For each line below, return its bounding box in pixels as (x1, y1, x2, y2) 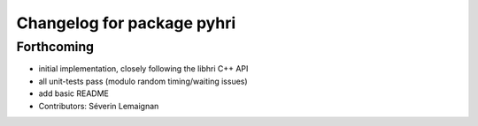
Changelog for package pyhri (16, 13, 236, 33)
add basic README (38, 88, 110, 99)
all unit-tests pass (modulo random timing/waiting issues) (38, 76, 248, 86)
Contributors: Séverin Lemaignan (38, 100, 159, 111)
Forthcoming (16, 39, 95, 55)
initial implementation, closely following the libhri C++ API (38, 63, 249, 74)
